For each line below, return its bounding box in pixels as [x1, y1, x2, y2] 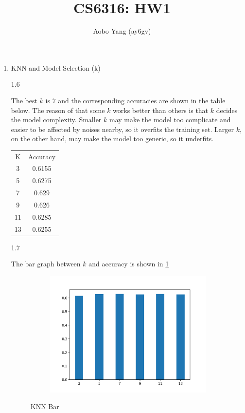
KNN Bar [30, 401, 59, 411]
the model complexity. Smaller [11, 114, 102, 125]
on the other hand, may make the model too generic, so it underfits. [11, 133, 214, 144]
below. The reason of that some [11, 105, 105, 115]
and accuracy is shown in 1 [88, 259, 169, 269]
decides [216, 105, 238, 115]
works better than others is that [113, 105, 209, 115]
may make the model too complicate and [109, 114, 231, 125]
